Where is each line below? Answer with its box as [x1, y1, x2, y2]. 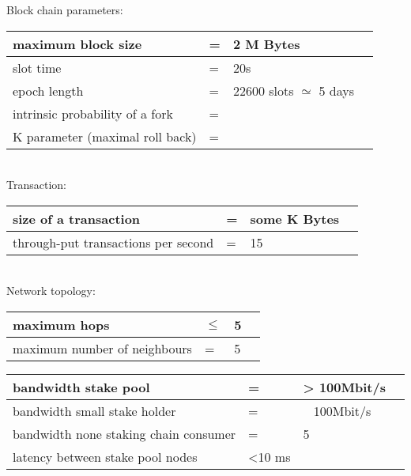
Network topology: [6, 282, 96, 299]
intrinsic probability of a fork [13, 104, 173, 123]
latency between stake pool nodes [13, 447, 198, 466]
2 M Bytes [232, 34, 300, 53]
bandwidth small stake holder [13, 401, 176, 420]
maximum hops [13, 315, 110, 334]
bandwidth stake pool [13, 377, 150, 396]
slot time [13, 58, 62, 77]
